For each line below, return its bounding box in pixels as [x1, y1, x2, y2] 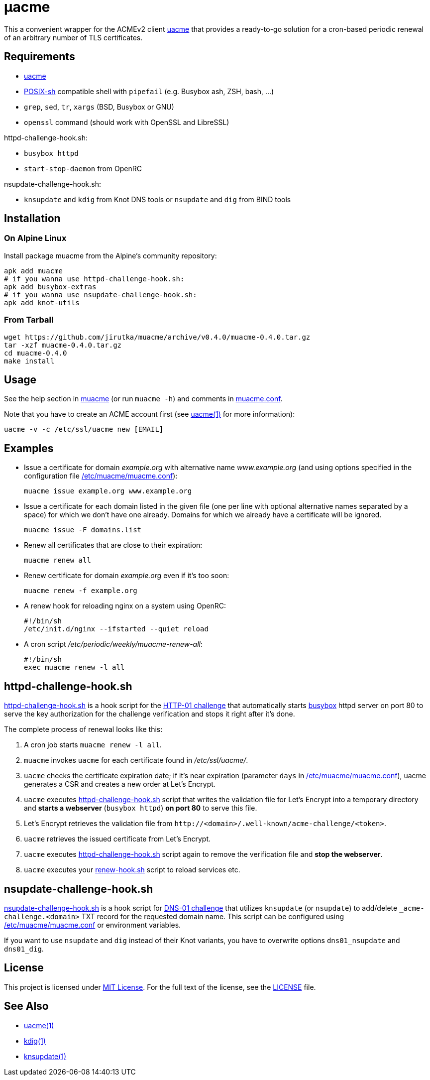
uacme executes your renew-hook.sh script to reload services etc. [24, 865, 240, 874]
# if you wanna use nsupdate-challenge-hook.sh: [4, 290, 197, 299]
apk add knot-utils [4, 298, 80, 307]
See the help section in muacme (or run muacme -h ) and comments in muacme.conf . [4, 394, 283, 403]
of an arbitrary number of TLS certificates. [4, 33, 143, 42]
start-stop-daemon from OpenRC [24, 164, 142, 173]
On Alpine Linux [4, 233, 67, 243]
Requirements [4, 50, 75, 63]
